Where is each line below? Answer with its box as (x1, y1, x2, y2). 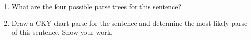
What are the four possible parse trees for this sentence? (11, 1, 181, 11)
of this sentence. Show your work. (11, 27, 112, 37)
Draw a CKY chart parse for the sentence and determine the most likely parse (11, 17, 248, 27)
